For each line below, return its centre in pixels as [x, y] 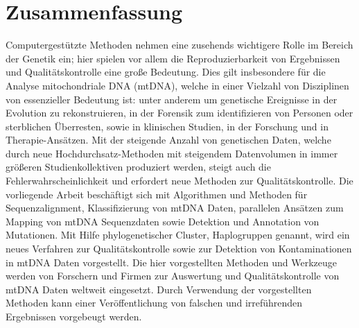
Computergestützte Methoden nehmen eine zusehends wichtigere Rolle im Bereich [179, 45]
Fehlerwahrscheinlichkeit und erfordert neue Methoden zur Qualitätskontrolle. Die [179, 181]
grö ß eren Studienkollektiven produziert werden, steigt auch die [138, 167]
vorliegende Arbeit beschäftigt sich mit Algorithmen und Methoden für [157, 194]
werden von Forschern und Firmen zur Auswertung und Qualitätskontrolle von [173, 276]
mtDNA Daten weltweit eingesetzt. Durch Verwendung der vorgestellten [159, 289]
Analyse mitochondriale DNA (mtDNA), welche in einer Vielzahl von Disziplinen [177, 85]
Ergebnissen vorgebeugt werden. [74, 316]
